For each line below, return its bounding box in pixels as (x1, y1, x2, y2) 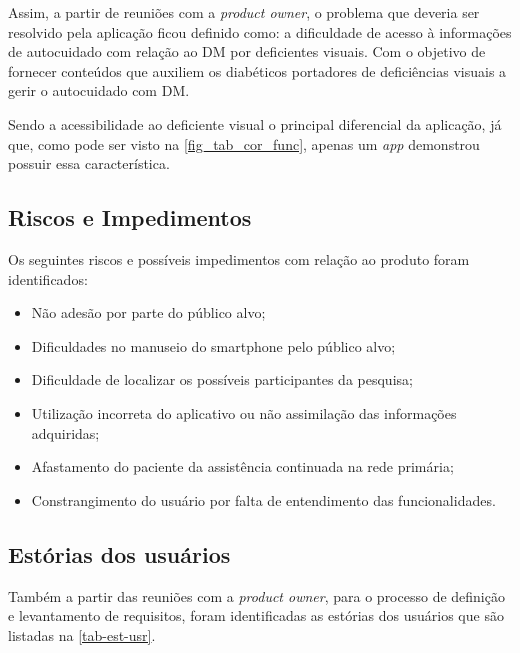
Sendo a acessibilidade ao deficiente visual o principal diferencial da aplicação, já (8, 113, 502, 134)
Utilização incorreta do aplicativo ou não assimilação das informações (31, 402, 457, 423)
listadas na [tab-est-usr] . (8, 624, 156, 645)
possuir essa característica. (8, 153, 170, 174)
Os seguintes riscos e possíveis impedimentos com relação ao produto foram (8, 248, 470, 269)
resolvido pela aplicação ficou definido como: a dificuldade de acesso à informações (8, 21, 512, 42)
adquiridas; (31, 422, 100, 443)
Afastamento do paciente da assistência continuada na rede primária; (31, 456, 454, 477)
